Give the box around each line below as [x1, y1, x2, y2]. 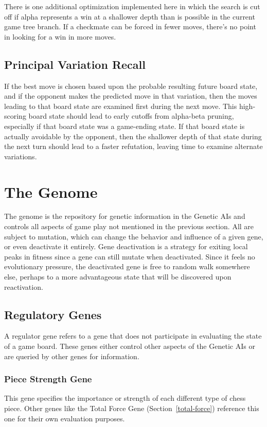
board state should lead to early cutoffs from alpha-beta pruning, [28, 110, 234, 121]
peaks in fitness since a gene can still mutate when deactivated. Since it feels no [4, 251, 255, 262]
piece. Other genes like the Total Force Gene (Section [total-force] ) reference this [4, 403, 259, 413]
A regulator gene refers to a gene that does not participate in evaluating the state [4, 330, 262, 341]
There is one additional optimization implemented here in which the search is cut [4, 1, 260, 11]
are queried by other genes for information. [4, 350, 139, 361]
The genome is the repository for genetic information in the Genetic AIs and [4, 211, 245, 221]
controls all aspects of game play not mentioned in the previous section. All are [4, 221, 254, 232]
